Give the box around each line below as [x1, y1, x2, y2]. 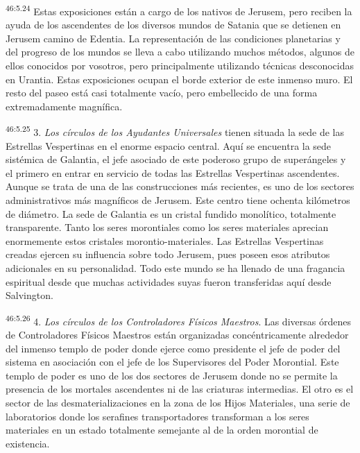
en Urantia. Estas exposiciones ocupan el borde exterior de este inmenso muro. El [6, 71, 353, 86]
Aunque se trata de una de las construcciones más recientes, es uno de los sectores [6, 179, 354, 194]
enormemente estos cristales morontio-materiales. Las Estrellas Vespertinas [6, 233, 324, 248]
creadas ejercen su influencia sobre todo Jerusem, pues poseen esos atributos [6, 247, 330, 262]
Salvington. [6, 288, 53, 302]
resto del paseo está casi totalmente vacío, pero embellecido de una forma [6, 85, 318, 100]
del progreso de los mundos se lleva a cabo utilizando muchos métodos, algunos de [6, 44, 355, 59]
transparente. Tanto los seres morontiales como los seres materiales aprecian [6, 220, 329, 234]
